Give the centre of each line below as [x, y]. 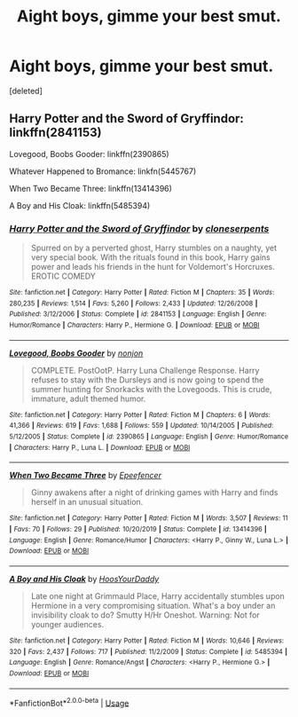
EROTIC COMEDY [63, 276]
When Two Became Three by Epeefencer [86, 476]
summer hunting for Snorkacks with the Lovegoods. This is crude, [151, 389]
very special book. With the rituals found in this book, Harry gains [150, 257]
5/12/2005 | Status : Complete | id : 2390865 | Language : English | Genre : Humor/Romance [149, 437]
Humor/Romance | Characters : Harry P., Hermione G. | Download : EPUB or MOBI [134, 326]
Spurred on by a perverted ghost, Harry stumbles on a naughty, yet [154, 248]
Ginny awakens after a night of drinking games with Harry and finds [154, 492]
